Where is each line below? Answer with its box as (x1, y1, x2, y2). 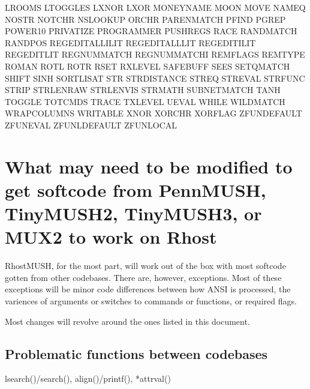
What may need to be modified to (5, 154, 293, 178)
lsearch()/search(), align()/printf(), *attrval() (5, 372, 171, 385)
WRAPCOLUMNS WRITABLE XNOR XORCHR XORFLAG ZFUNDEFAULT (5, 107, 302, 119)
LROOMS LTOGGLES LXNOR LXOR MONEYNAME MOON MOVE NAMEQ (5, 1, 306, 13)
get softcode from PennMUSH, (5, 177, 266, 202)
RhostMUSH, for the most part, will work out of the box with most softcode (5, 259, 286, 272)
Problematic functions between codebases (5, 344, 268, 363)
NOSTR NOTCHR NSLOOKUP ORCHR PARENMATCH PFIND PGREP (5, 13, 286, 25)
